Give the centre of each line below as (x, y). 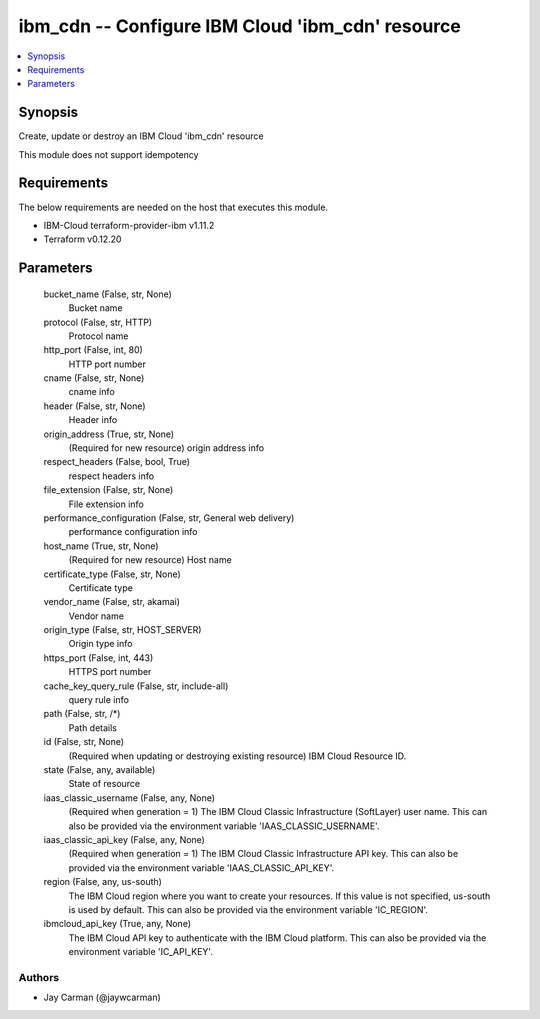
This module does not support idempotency (108, 154)
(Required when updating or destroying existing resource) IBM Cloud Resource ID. (237, 756)
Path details (93, 727)
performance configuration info (133, 532)
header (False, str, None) (94, 406)
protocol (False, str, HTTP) (98, 322)
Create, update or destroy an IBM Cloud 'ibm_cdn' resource (141, 136)
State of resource (104, 784)
